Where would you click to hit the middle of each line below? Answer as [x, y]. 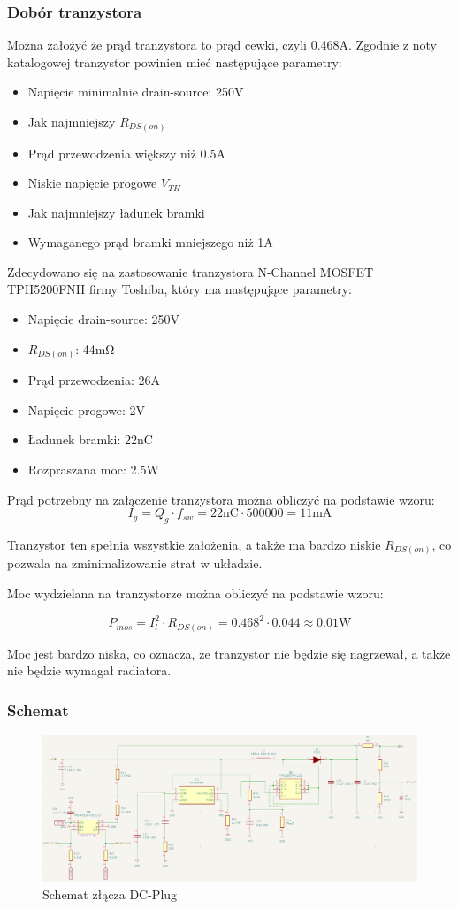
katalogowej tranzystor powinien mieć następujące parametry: [175, 62]
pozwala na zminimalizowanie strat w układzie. [135, 563]
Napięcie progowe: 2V [87, 409]
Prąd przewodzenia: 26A [94, 380]
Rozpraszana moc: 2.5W [93, 469]
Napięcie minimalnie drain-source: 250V [136, 92]
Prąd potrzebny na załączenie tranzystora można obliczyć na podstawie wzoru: [221, 499]
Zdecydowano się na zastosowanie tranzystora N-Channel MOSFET [191, 271]
